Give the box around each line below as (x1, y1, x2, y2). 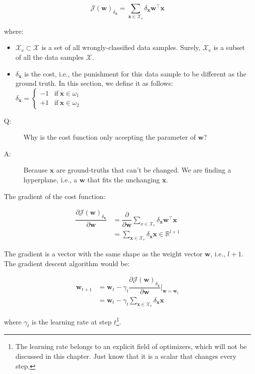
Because (24, 165, 48, 175)
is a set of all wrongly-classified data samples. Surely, (41, 42, 201, 52)
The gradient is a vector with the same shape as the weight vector (4, 249, 203, 259)
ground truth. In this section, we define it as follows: (15, 78, 173, 88)
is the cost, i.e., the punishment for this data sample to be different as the (24, 68, 247, 78)
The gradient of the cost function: (4, 191, 105, 201)
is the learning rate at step (31, 316, 112, 326)
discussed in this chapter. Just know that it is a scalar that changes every (15, 351, 236, 361)
